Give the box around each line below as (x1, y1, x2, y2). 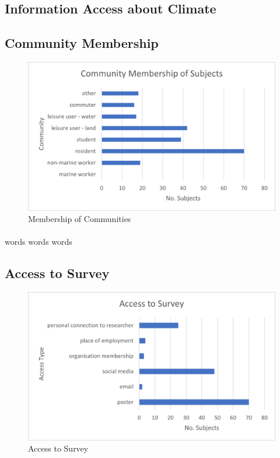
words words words (5, 235, 72, 248)
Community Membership (5, 34, 159, 52)
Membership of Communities (28, 213, 131, 225)
